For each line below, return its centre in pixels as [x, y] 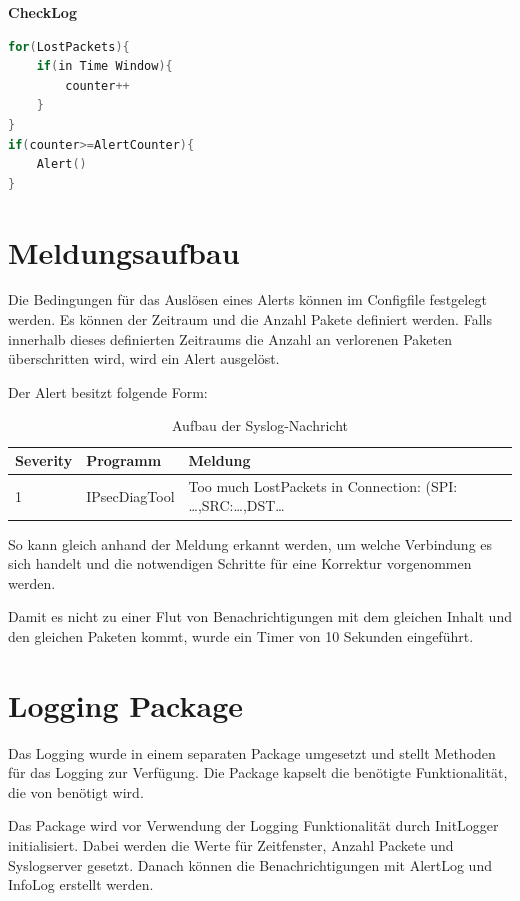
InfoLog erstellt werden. [81, 884]
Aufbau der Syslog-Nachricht [260, 425]
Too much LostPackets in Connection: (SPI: [323, 485]
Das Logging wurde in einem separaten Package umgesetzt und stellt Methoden [252, 752]
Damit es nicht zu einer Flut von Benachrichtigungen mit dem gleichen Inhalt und [260, 616]
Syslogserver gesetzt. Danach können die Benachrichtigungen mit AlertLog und [250, 864]
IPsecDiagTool [130, 495]
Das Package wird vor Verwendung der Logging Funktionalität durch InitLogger [253, 825]
